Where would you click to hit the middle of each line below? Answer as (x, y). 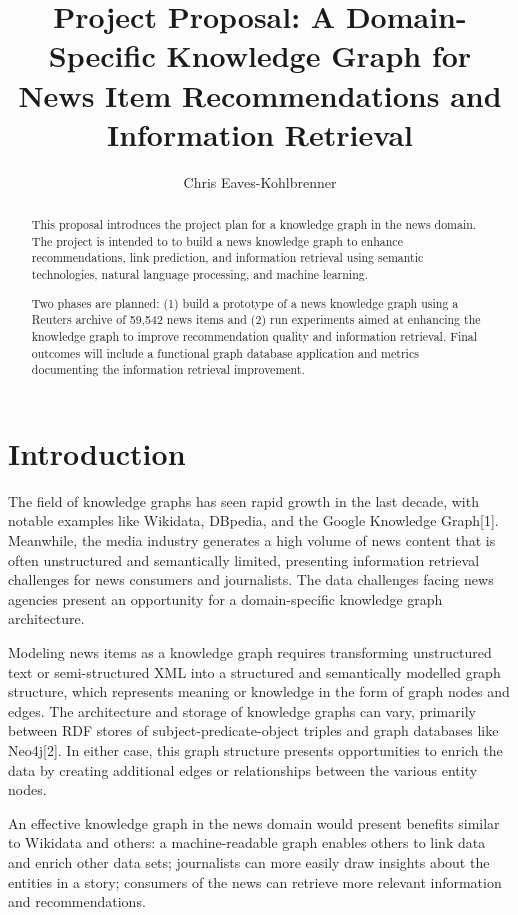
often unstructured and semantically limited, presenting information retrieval (244, 559)
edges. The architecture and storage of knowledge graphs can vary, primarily (242, 710)
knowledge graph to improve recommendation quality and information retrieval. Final (254, 335)
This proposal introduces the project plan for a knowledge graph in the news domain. (254, 224)
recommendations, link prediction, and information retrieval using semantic (227, 257)
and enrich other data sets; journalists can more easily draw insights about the (249, 861)
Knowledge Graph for (319, 55)
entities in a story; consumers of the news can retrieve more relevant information (255, 881)
